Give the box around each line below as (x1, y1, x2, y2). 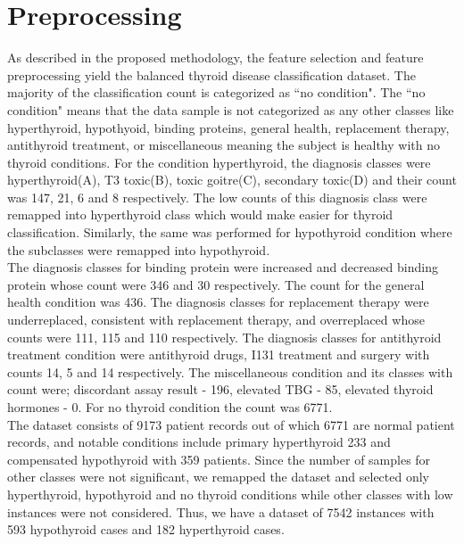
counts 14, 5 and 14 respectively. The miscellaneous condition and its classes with (7, 362, 453, 381)
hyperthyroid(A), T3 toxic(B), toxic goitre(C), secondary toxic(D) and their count (7, 170, 457, 189)
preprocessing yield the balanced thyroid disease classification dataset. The (7, 65, 416, 84)
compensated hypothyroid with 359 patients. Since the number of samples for (7, 449, 431, 468)
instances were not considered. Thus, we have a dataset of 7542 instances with (7, 502, 435, 521)
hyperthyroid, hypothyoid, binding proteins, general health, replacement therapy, (7, 118, 450, 136)
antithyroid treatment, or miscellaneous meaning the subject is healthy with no (7, 136, 440, 154)
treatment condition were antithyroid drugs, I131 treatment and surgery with (7, 345, 430, 364)
